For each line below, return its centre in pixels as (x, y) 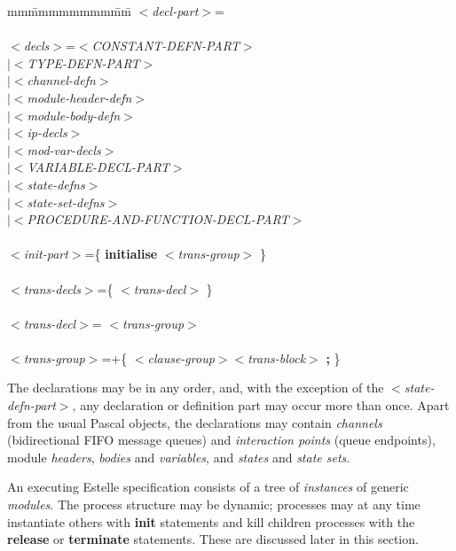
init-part (46, 254)
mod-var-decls (64, 149)
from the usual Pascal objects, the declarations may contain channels (195, 422)
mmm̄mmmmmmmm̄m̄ (69, 11)
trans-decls (52, 288)
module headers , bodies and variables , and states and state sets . (179, 457)
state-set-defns (66, 202)
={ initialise (121, 254)
